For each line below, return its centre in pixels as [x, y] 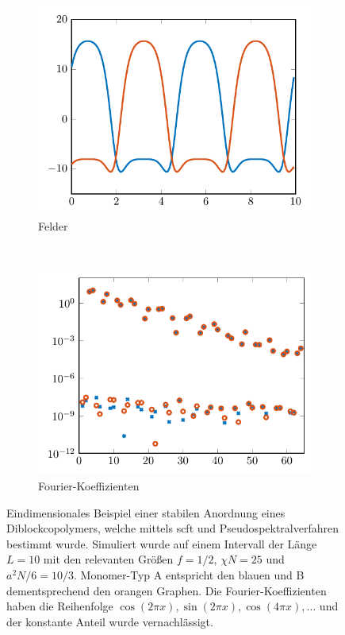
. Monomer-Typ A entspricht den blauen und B [189, 575]
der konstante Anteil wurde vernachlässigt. [110, 621]
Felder [53, 225]
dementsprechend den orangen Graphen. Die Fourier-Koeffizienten [167, 590]
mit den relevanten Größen [108, 559]
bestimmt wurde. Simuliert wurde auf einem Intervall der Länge [162, 543]
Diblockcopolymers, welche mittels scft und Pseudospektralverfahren [173, 528]
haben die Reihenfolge [60, 606]
